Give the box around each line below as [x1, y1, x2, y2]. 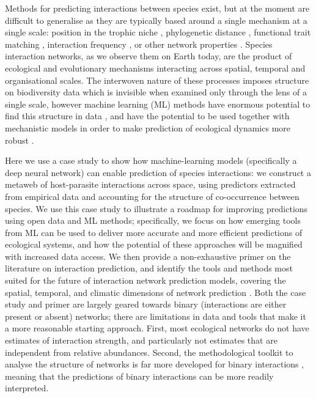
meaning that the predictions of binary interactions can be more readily [5, 369, 274, 382]
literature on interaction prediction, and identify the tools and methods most [5, 262, 293, 275]
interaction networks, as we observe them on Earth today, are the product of [5, 50, 292, 62]
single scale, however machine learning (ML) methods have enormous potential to [5, 97, 310, 110]
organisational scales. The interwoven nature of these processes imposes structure [5, 73, 309, 86]
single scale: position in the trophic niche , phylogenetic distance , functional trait [5, 26, 311, 39]
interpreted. [5, 381, 49, 394]
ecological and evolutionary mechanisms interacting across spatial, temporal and [5, 61, 306, 74]
